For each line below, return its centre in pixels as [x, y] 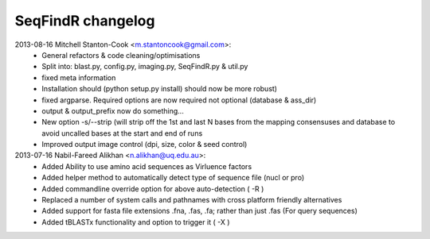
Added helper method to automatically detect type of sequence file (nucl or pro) [173, 178]
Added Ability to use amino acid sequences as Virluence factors [147, 166]
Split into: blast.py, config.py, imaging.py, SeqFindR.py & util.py [145, 67]
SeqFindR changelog [85, 21]
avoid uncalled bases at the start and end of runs [122, 133]
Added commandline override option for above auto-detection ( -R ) [153, 189]
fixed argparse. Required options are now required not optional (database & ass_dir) [179, 100]
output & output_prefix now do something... [113, 110]
